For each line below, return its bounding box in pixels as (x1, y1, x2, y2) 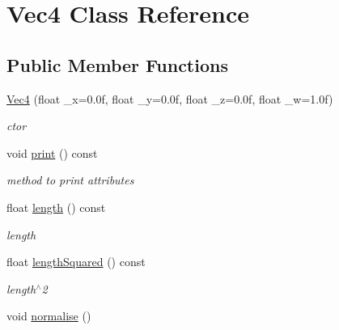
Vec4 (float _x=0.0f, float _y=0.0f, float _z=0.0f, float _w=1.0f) (6, 90, 333, 107)
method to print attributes (6, 171, 134, 188)
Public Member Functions (6, 52, 228, 77)
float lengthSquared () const (6, 253, 146, 270)
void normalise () (6, 307, 91, 324)
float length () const (6, 198, 106, 215)
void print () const (6, 144, 98, 161)
